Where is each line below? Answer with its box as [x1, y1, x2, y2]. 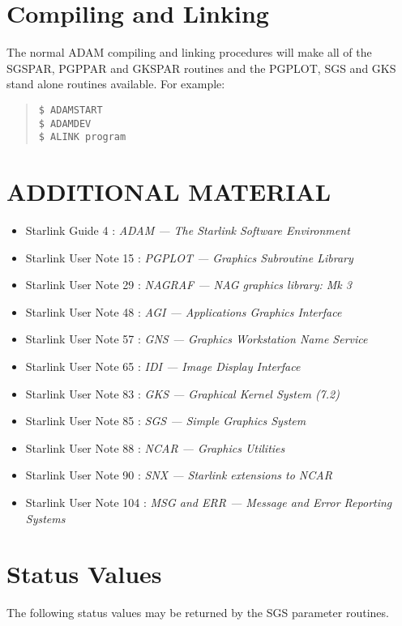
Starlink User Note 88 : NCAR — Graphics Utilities [25, 439, 285, 456]
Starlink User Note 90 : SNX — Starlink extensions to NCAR [25, 466, 332, 483]
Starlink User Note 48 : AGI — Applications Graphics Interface [25, 303, 342, 320]
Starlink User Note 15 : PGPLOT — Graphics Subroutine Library [25, 249, 353, 266]
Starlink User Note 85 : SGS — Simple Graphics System [25, 412, 306, 429]
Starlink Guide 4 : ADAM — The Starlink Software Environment [25, 222, 350, 238]
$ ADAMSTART [38, 104, 103, 116]
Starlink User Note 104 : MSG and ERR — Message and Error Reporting [25, 493, 392, 510]
